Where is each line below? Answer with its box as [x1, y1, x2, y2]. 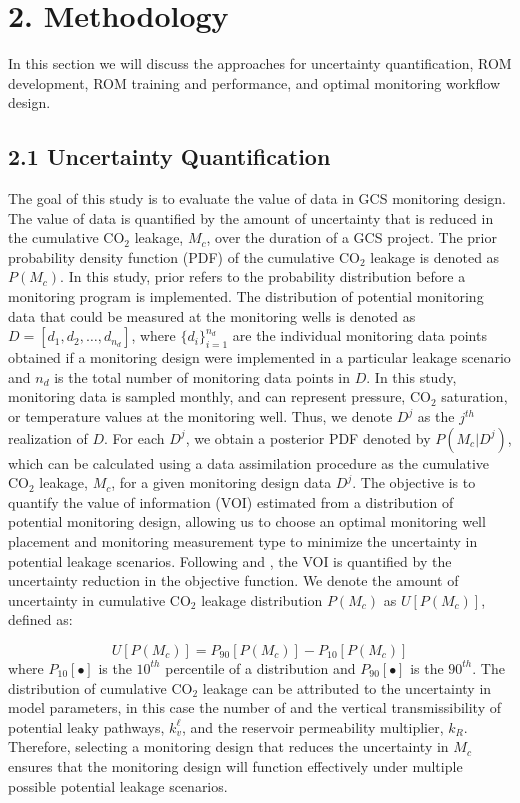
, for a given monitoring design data [111, 472, 332, 493]
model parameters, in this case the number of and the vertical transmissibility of [8, 697, 501, 718]
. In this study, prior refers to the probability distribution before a [60, 266, 466, 287]
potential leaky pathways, [8, 716, 165, 737]
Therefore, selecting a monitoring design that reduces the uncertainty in [8, 736, 449, 757]
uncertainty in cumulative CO [8, 589, 191, 610]
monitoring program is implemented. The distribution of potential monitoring [8, 286, 484, 307]
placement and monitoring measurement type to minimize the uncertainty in [8, 531, 478, 552]
